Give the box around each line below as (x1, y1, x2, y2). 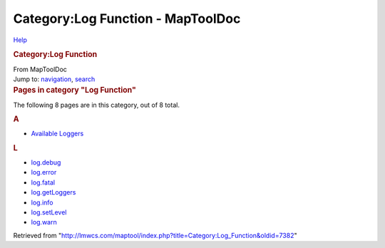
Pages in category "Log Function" (13, 86, 137, 95)
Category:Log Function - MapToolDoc (13, 11, 241, 26)
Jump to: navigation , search (13, 75, 96, 83)
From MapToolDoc (13, 65, 68, 73)
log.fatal (31, 178, 56, 187)
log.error (31, 168, 57, 177)
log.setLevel (31, 207, 67, 217)
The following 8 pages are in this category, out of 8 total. (13, 100, 180, 109)
